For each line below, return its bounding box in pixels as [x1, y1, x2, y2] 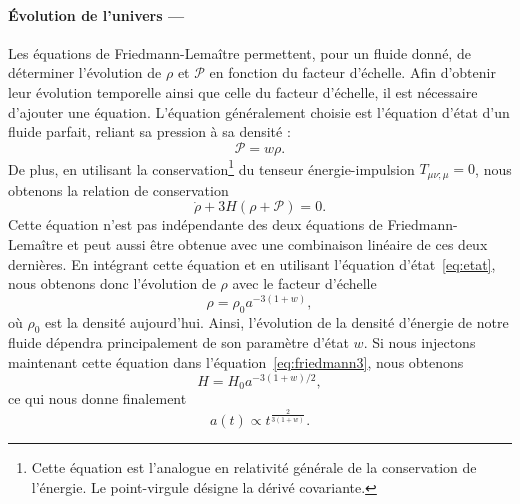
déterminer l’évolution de [8, 62, 162, 83]
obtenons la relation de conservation [8, 179, 229, 200]
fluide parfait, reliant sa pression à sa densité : [8, 121, 291, 142]
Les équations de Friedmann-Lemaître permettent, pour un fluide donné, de [8, 42, 471, 63]
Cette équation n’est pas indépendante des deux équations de [8, 214, 383, 235]
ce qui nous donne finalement [8, 388, 187, 409]
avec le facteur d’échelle [232, 273, 377, 294]
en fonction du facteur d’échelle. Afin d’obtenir [209, 62, 496, 83]
